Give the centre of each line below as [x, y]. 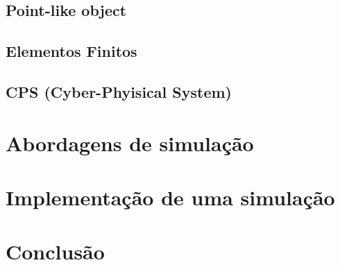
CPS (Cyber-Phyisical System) [119, 91]
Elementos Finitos [71, 51]
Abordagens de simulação [130, 143]
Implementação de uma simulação [170, 197]
